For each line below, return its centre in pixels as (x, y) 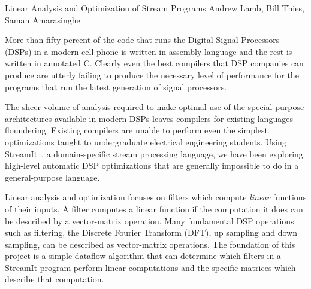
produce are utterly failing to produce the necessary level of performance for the (152, 74)
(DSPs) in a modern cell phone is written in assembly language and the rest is (149, 51)
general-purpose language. (52, 177)
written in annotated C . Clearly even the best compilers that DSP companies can (154, 63)
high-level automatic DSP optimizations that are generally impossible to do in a (152, 165)
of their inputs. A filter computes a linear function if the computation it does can (154, 209)
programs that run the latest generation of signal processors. (116, 86)
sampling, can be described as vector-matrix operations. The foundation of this (150, 244)
